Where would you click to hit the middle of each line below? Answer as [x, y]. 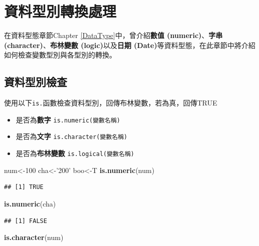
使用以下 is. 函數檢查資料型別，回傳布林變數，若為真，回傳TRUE [111, 103]
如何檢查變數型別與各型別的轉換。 [60, 55]
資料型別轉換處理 [60, 11]
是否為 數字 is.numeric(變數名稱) [68, 119]
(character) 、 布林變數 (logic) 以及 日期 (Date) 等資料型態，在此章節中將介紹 [130, 45]
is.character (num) [34, 237]
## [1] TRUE [24, 187]
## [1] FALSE [26, 221]
